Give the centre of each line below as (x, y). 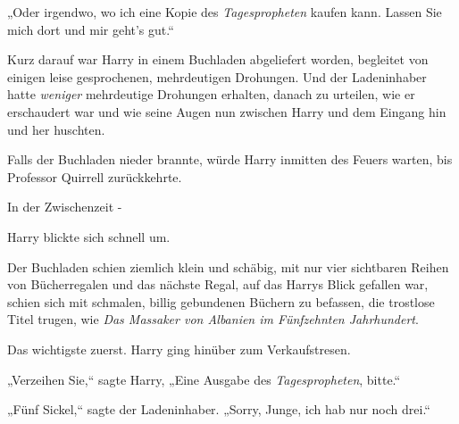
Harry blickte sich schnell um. (89, 236)
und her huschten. (56, 129)
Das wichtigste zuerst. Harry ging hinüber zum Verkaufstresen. (179, 349)
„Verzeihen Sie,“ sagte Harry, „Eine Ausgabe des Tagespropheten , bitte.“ (204, 379)
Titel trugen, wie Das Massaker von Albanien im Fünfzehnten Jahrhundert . (213, 319)
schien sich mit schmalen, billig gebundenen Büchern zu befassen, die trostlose (221, 301)
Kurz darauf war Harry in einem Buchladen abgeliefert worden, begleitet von (218, 59)
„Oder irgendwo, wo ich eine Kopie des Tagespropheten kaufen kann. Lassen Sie (225, 12)
